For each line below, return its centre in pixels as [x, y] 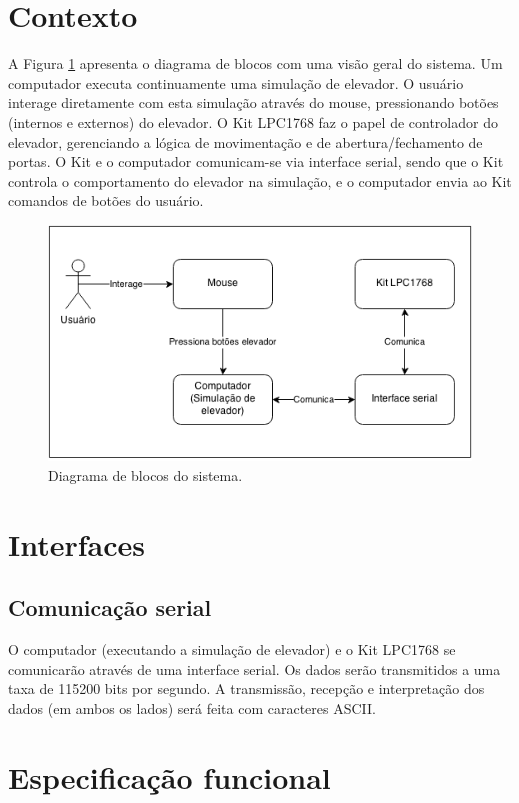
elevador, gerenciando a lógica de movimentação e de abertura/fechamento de [245, 141]
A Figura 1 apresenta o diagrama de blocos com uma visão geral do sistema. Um [255, 63]
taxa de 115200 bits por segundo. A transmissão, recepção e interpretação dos [246, 688]
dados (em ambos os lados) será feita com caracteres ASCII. [192, 707]
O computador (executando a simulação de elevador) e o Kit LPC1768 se [232, 649]
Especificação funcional [169, 776]
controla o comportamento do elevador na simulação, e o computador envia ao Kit [260, 180]
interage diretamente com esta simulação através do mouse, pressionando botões [253, 102]
